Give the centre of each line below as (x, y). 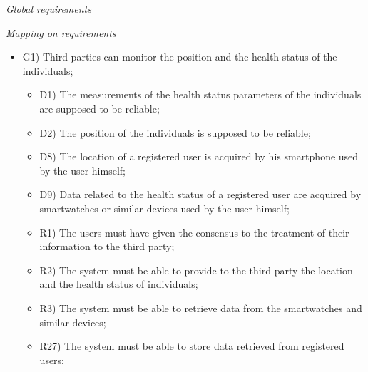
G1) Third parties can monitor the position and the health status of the (180, 57)
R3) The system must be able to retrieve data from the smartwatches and (201, 308)
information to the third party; (107, 246)
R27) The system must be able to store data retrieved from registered (192, 346)
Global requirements (48, 9)
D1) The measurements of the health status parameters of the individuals (200, 94)
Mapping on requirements (61, 32)
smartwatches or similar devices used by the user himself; (164, 208)
